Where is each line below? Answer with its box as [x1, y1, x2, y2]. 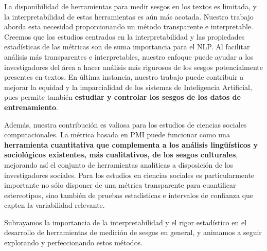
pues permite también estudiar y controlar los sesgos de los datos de [4, 92, 241, 102]
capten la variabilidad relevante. [4, 200, 105, 210]
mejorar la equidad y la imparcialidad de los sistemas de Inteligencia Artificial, [4, 81, 252, 92]
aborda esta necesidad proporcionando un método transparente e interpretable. [4, 21, 253, 32]
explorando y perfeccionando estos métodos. [4, 237, 143, 248]
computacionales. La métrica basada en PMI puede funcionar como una [4, 129, 230, 140]
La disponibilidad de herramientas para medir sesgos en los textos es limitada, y [4, 1, 257, 11]
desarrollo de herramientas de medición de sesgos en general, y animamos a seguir [4, 227, 262, 238]
